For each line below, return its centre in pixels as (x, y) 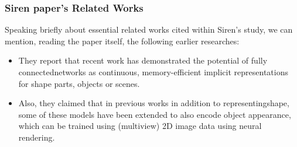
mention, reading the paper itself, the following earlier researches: (122, 41)
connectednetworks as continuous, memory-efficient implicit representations (153, 72)
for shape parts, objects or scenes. (79, 83)
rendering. (37, 137)
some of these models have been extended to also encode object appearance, (155, 114)
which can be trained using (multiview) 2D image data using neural (140, 126)
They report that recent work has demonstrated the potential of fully (143, 60)
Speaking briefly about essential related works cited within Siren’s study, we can (149, 29)
